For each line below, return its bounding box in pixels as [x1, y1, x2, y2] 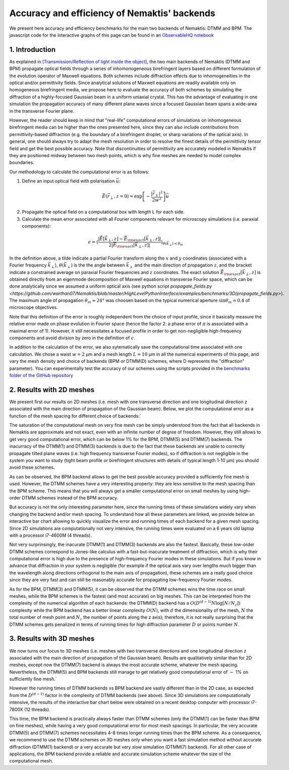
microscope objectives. [9, 304, 58, 310]
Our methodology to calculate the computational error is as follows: [9, 169, 150, 175]
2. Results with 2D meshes [9, 386, 95, 394]
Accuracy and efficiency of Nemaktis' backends [9, 8, 215, 19]
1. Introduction [9, 45, 55, 54]
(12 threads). [24, 706, 50, 713]
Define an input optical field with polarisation [22, 178, 115, 184]
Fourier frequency [9, 262, 47, 268]
